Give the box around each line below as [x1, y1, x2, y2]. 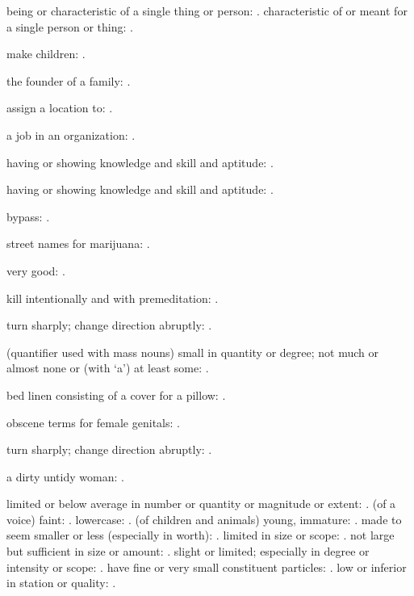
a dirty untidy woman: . [6, 468, 124, 485]
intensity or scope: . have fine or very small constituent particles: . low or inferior [6, 558, 407, 575]
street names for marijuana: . [6, 235, 150, 252]
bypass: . [6, 208, 50, 225]
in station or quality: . [6, 574, 116, 591]
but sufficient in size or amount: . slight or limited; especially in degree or [6, 543, 370, 560]
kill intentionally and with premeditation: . [6, 289, 219, 306]
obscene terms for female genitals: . [6, 413, 180, 430]
